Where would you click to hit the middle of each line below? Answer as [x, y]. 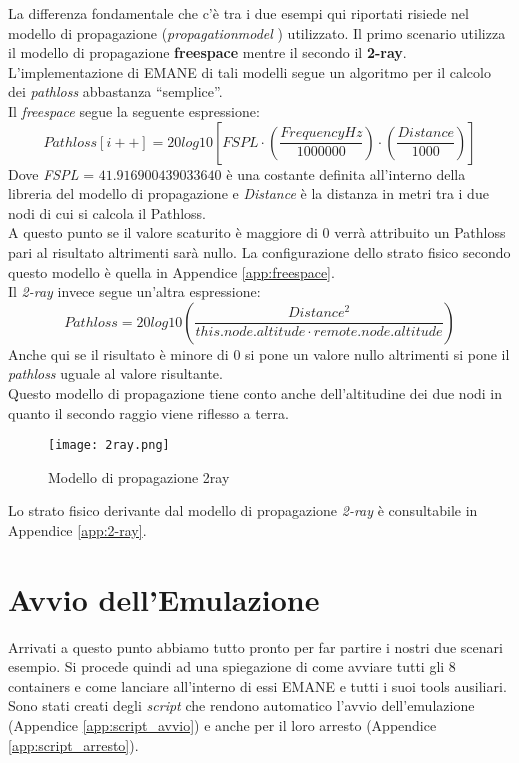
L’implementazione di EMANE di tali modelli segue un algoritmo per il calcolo [249, 71]
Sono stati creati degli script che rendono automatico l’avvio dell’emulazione [241, 705]
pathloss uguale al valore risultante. [115, 373]
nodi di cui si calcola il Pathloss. [107, 212]
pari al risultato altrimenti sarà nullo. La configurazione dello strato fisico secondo [259, 251]
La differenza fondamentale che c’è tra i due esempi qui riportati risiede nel [238, 13]
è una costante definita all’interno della [346, 173]
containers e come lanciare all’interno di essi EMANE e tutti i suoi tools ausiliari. [257, 685]
